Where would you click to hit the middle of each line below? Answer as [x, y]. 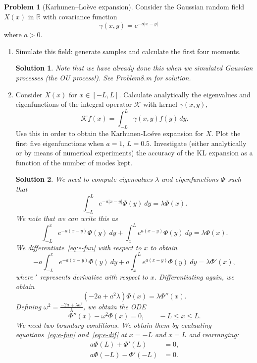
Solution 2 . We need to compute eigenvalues [84, 179]
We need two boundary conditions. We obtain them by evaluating [113, 325]
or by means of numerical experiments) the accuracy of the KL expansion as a [134, 153]
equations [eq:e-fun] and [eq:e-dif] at [71, 334]
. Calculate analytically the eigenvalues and [185, 94]
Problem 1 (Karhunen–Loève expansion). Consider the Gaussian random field [124, 6]
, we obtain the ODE [114, 306]
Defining [28, 306]
